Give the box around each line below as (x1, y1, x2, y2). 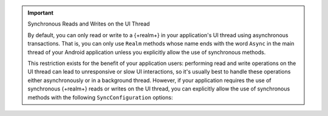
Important (27, 9, 54, 16)
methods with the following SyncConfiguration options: (27, 94, 173, 101)
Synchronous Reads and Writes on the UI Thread (27, 20, 150, 27)
